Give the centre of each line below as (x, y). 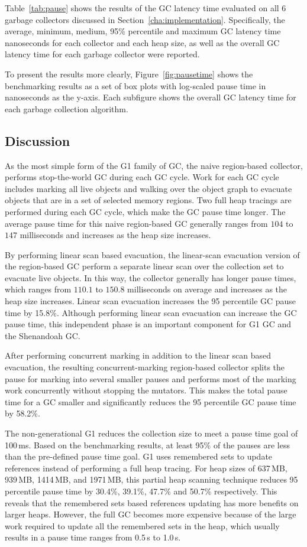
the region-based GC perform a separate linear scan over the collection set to (144, 266)
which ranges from (38, 289)
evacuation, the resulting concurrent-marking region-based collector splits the (145, 367)
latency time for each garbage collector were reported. (102, 54)
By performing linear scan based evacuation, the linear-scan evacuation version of (152, 254)
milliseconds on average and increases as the (207, 289)
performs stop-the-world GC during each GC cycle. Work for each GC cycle (142, 177)
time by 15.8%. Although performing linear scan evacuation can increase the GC (151, 312)
